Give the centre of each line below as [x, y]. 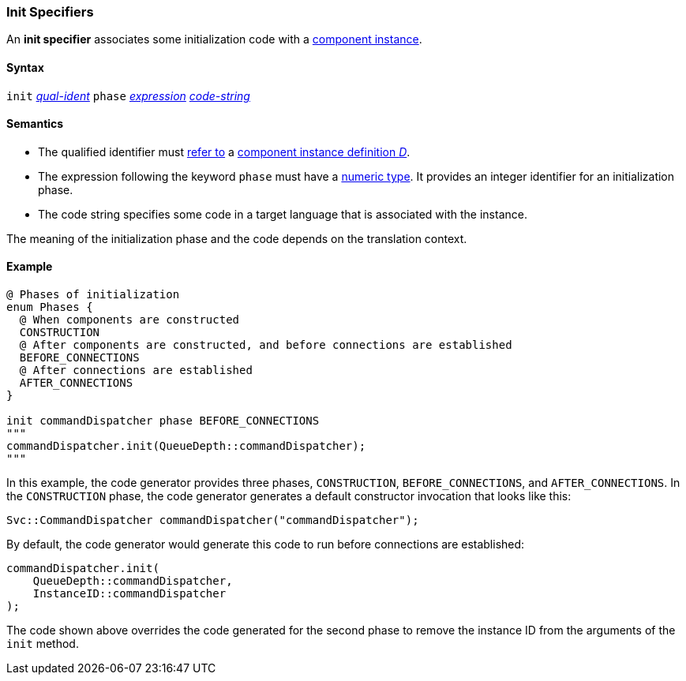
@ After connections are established [136, 370]
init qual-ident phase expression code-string [128, 95]
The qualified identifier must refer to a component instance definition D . [224, 152]
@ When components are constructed [129, 320]
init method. [43, 644]
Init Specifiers [50, 12]
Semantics [35, 124]
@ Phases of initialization [93, 295]
